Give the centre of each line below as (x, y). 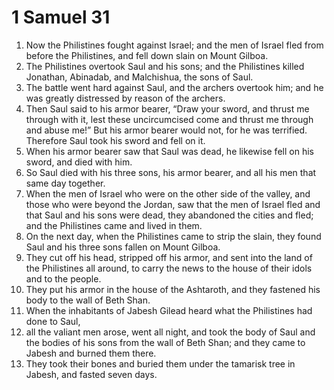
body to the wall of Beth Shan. (88, 300)
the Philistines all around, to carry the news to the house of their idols (169, 268)
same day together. (65, 183)
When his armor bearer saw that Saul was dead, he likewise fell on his (169, 151)
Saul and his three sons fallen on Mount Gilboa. (123, 247)
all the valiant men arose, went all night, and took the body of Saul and (170, 332)
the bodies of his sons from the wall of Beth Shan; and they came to (165, 342)
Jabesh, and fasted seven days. (91, 374)
